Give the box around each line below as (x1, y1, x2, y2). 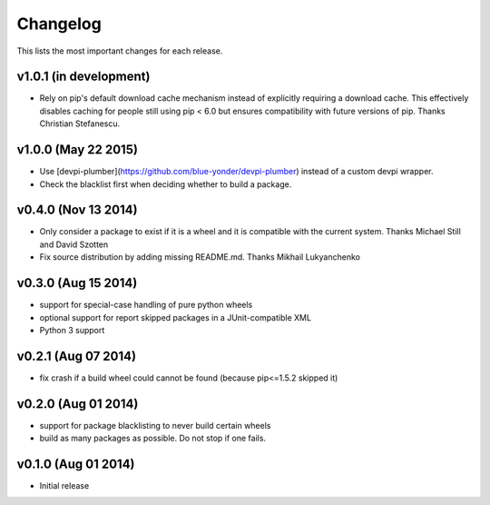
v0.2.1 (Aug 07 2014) (16, 348, 136, 363)
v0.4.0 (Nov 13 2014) (16, 203, 138, 218)
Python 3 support (39, 324, 105, 335)
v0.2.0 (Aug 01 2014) (16, 396, 139, 411)
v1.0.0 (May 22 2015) (16, 142, 138, 158)
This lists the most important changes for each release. (16, 45, 223, 56)
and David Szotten (39, 239, 109, 250)
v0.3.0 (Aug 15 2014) (16, 275, 138, 291)
